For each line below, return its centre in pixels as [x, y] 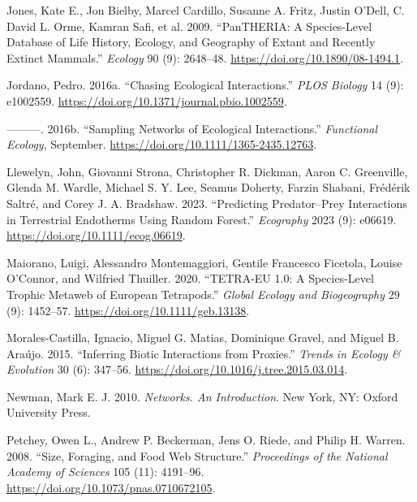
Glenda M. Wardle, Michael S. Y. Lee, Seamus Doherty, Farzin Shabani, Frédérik [208, 187]
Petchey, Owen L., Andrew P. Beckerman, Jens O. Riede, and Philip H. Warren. [206, 440]
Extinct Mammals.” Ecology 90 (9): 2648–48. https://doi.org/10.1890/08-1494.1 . [205, 57]
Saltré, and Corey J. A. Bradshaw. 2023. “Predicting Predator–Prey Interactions [207, 203]
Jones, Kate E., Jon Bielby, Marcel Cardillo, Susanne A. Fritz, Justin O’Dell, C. [206, 10]
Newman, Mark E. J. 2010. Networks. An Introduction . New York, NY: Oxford [202, 396]
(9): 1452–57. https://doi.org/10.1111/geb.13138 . [128, 310]
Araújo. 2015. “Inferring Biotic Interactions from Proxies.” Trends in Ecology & [204, 353]
